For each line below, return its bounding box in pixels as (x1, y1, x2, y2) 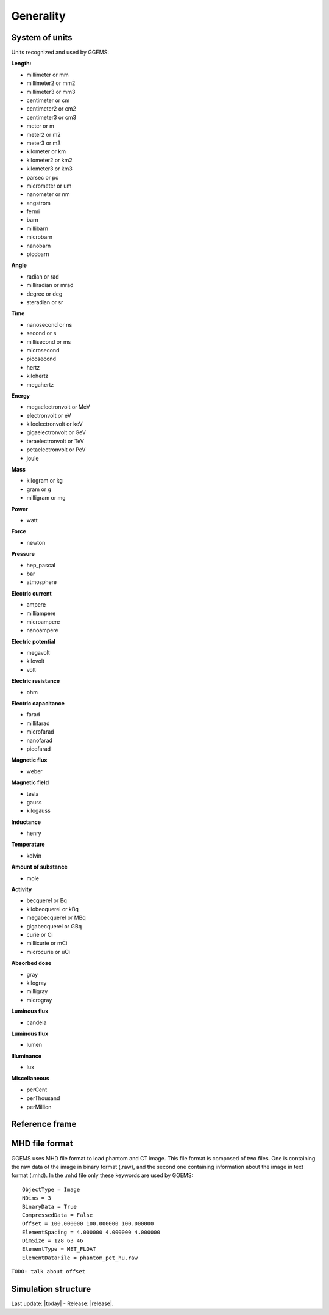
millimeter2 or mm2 (26, 79, 76, 87)
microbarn (26, 233, 53, 241)
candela (26, 1019, 47, 1026)
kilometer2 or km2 (26, 156, 73, 164)
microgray (26, 996, 52, 1004)
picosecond (26, 355, 57, 363)
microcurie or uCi (26, 948, 70, 955)
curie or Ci (26, 931, 53, 938)
